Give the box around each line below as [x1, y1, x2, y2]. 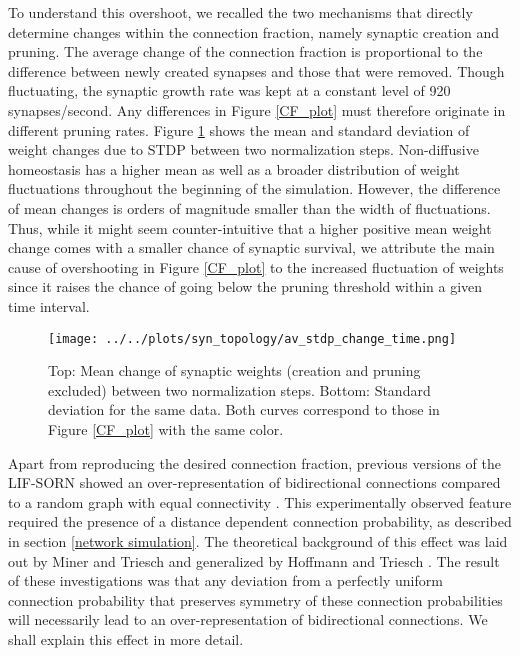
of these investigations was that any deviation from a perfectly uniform [8, 570, 443, 591]
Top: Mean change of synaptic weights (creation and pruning [48, 360, 421, 381]
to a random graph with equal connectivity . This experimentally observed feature [8, 491, 512, 512]
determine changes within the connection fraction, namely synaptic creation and [8, 21, 500, 42]
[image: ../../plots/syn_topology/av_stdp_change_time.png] [48, 331, 457, 346]
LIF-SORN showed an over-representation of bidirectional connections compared [8, 472, 501, 493]
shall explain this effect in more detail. [8, 628, 244, 649]
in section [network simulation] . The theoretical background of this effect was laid [8, 530, 508, 551]
